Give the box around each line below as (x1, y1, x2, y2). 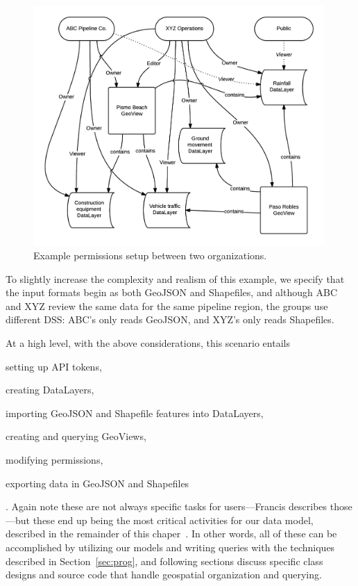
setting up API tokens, (6, 359, 102, 373)
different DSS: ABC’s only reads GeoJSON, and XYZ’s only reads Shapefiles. (6, 312, 334, 327)
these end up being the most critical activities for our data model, (33, 512, 314, 527)
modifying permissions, (6, 453, 103, 466)
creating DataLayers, (6, 382, 94, 397)
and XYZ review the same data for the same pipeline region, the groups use (6, 298, 328, 313)
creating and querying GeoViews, (6, 429, 146, 443)
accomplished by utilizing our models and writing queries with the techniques (6, 539, 335, 554)
